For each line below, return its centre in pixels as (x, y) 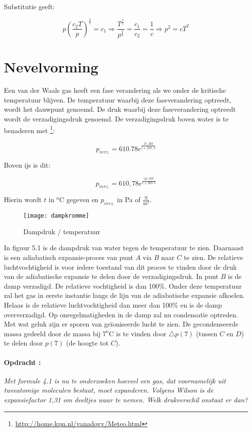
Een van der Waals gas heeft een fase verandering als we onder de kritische (115, 90)
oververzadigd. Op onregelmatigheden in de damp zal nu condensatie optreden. (121, 314)
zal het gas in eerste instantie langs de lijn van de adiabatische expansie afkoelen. (125, 295)
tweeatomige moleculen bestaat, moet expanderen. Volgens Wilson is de (109, 390)
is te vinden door (141, 333)
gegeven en (83, 199)
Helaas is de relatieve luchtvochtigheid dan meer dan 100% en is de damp (113, 304)
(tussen (207, 333)
